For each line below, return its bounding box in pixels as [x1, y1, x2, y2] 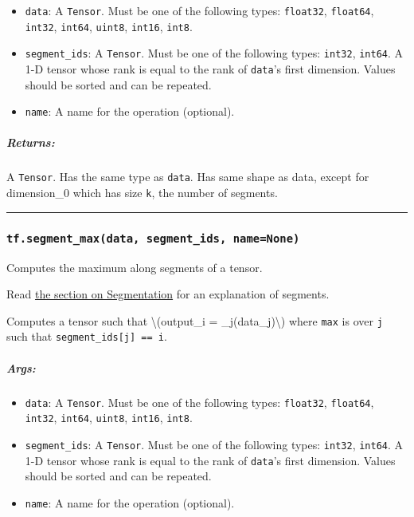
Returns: [6, 134, 55, 151]
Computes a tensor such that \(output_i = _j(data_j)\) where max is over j [6, 312, 383, 329]
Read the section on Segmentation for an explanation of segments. [6, 286, 330, 302]
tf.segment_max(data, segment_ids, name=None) [6, 231, 300, 245]
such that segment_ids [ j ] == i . [6, 328, 167, 345]
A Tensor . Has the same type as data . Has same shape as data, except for [6, 168, 369, 185]
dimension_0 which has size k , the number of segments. [6, 184, 278, 201]
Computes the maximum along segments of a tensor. [6, 258, 263, 275]
